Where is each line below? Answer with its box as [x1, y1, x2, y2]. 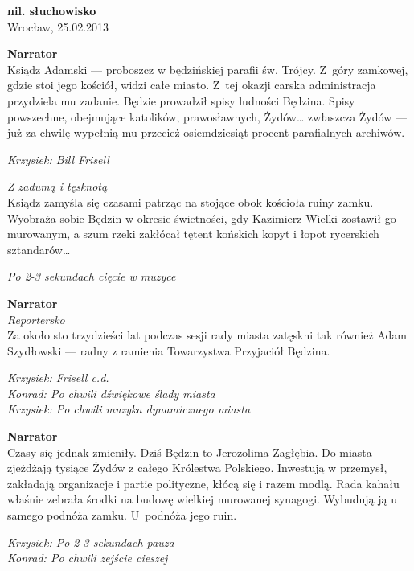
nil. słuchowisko [7, 2, 96, 18]
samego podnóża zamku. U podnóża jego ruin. [7, 507, 237, 524]
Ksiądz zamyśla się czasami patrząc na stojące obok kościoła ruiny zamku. [7, 193, 374, 210]
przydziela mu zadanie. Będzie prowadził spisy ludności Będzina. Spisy [7, 92, 355, 109]
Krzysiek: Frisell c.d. [7, 369, 109, 386]
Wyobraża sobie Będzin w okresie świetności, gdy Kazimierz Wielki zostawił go [7, 209, 396, 226]
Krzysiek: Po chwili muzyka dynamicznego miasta [7, 401, 251, 417]
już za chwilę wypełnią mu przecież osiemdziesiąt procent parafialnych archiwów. [7, 124, 405, 141]
